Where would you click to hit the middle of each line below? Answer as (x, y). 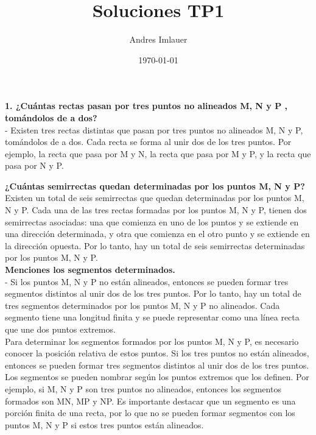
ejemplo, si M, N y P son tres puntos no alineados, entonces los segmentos (143, 388)
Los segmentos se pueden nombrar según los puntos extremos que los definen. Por (157, 377)
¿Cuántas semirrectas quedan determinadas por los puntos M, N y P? (155, 186)
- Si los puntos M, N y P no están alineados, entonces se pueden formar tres (147, 281)
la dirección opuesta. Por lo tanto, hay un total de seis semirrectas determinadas (155, 245)
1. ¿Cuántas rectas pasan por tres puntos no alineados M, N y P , (146, 106)
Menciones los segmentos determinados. (90, 270)
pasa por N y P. (34, 165)
